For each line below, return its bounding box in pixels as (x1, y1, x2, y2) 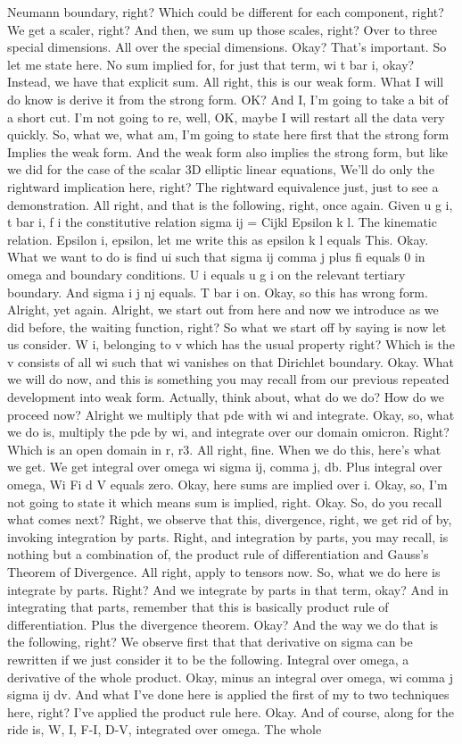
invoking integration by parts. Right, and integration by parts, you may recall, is (7, 527, 449, 546)
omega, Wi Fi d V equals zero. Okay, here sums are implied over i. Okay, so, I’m (7, 475, 448, 494)
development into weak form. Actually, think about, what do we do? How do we (7, 388, 445, 406)
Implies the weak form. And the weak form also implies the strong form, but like (7, 142, 448, 161)
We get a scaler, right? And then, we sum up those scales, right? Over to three (7, 20, 437, 38)
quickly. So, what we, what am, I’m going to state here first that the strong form (7, 125, 450, 144)
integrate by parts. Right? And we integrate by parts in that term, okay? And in (7, 580, 449, 598)
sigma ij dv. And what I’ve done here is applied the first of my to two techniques (7, 685, 450, 704)
